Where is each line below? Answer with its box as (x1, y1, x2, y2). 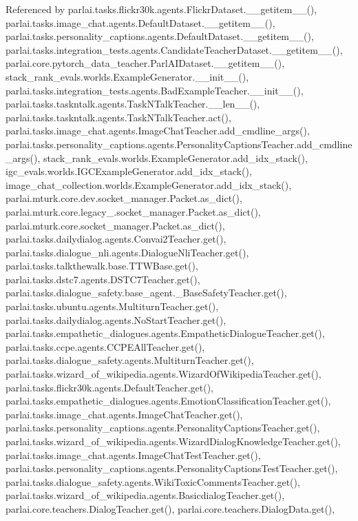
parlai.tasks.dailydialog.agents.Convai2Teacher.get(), (6, 232, 227, 246)
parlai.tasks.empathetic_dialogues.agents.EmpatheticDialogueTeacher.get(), (6, 326, 325, 340)
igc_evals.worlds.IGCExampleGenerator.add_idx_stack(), (6, 164, 252, 178)
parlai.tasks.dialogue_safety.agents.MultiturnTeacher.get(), (6, 353, 254, 367)
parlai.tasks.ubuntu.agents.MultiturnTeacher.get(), (6, 299, 219, 314)
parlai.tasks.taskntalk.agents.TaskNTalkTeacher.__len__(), (6, 96, 260, 111)
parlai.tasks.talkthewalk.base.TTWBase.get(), (6, 258, 198, 273)
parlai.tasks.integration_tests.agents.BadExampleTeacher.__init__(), (6, 83, 304, 97)
